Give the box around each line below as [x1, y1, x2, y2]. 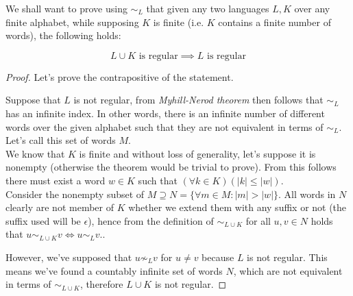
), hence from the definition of [88, 213, 214, 227]
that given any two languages [146, 1, 269, 15]
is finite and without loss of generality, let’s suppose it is [79, 146, 316, 160]
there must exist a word [5, 173, 106, 187]
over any [294, 1, 330, 15]
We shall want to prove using [5, 1, 127, 15]
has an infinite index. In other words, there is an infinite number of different [5, 106, 325, 120]
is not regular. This [247, 249, 328, 264]
